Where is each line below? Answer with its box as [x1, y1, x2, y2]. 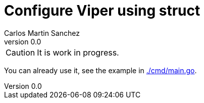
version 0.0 [4, 37, 41, 46]
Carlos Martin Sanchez [4, 28, 80, 37]
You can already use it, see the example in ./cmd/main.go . [4, 66, 197, 75]
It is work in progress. [37, 47, 119, 58]
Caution [6, 47, 35, 58]
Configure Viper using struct [4, 2, 200, 19]
